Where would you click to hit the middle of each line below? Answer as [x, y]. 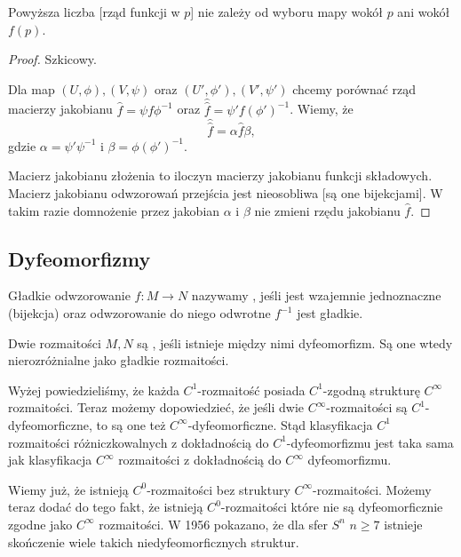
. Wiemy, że [322, 109]
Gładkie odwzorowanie [69, 295]
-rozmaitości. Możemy [372, 489]
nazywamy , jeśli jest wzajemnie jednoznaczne [316, 295]
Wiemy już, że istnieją [68, 489]
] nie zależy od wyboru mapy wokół [286, 12]
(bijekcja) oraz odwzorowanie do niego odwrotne [139, 313]
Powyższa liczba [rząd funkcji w [94, 12]
